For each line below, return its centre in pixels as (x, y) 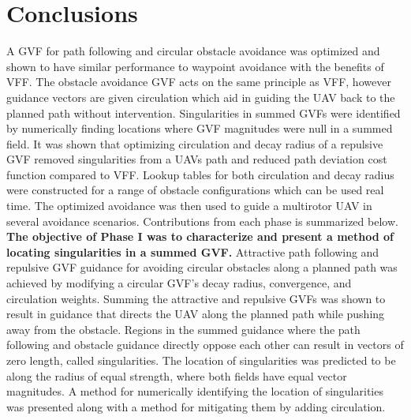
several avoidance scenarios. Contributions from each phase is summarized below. (202, 221)
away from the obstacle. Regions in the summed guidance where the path (183, 329)
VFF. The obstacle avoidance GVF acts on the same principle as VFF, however (199, 82)
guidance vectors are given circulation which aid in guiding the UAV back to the (201, 97)
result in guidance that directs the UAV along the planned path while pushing (196, 314)
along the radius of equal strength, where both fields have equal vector (177, 375)
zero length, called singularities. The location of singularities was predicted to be (201, 360)
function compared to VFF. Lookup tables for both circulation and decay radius (200, 174)
